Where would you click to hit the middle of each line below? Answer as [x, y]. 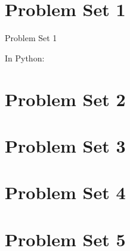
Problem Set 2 [65, 99]
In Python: [25, 58]
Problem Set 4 [65, 192]
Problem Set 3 [65, 145]
